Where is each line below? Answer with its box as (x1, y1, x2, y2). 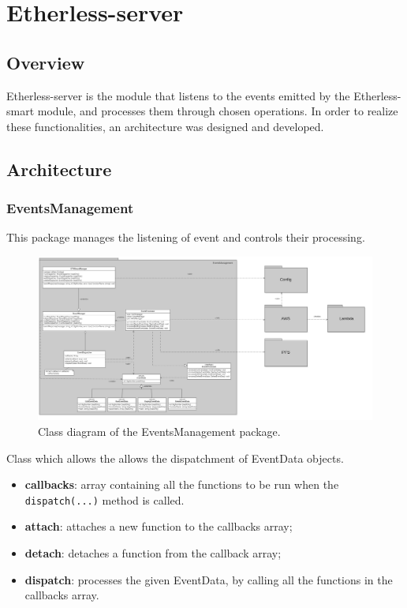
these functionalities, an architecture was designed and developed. (6, 118, 324, 134)
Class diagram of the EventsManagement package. (38, 422, 281, 439)
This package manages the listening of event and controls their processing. (6, 229, 365, 246)
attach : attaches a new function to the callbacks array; (24, 518, 293, 535)
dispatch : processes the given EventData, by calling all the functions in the (24, 571, 393, 587)
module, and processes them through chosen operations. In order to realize (37, 103, 398, 119)
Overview (6, 50, 85, 74)
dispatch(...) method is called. (24, 491, 185, 508)
